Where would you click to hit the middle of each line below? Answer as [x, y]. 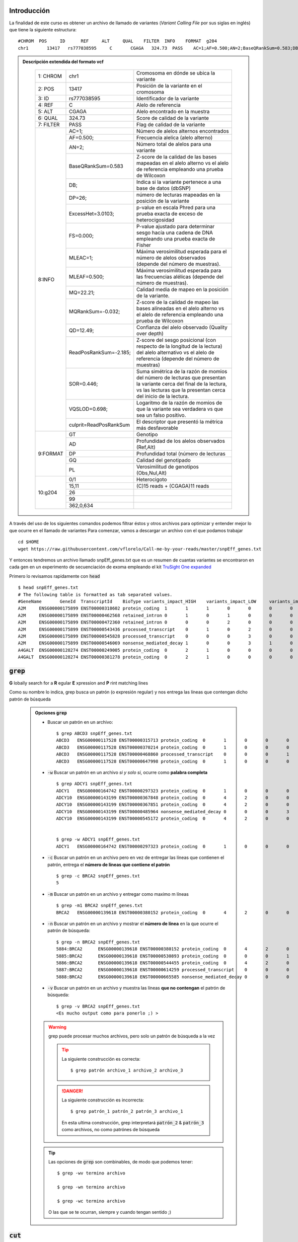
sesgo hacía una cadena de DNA [175, 233]
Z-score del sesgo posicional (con [176, 340]
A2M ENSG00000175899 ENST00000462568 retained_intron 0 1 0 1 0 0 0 [155, 615]
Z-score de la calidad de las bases [177, 157]
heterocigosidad [155, 220]
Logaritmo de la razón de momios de [179, 403]
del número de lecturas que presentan [181, 378]
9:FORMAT [51, 454]
